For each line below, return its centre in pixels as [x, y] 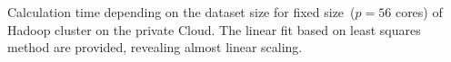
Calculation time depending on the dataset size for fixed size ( [181, 12]
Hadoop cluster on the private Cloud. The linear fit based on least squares [214, 29]
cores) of [419, 12]
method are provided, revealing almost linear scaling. [155, 47]
